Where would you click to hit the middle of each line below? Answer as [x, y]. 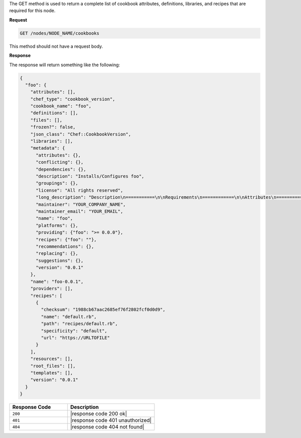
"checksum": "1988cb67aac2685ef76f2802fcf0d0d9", [103, 310]
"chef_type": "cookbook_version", [73, 99]
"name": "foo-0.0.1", [57, 281]
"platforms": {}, [57, 225]
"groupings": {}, [57, 183]
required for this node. [32, 11]
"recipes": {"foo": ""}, [66, 239]
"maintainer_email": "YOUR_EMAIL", [80, 211]
